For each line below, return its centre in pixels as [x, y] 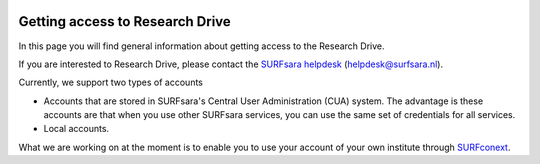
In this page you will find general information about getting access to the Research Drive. [201, 46]
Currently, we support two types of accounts [111, 82]
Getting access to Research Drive [125, 21]
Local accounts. [76, 129]
